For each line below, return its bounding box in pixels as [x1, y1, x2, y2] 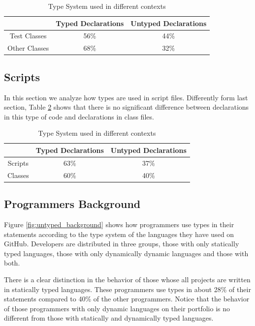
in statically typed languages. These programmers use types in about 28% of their [4, 284, 251, 294]
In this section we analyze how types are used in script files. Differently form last [4, 92, 248, 102]
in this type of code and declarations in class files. [4, 111, 154, 121]
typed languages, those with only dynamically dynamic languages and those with [4, 248, 249, 258]
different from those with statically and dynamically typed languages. [4, 313, 214, 323]
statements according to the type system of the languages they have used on [4, 229, 234, 239]
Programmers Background [4, 196, 141, 211]
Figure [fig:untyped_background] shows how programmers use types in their [4, 219, 234, 229]
